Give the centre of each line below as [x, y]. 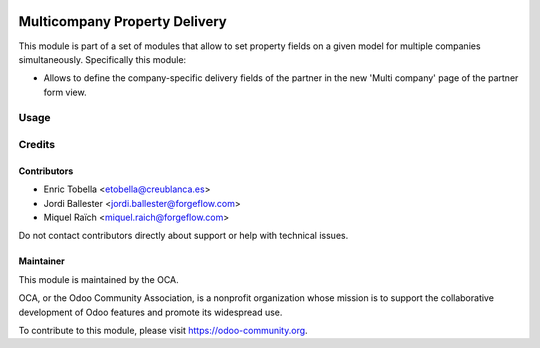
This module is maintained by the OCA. [98, 279]
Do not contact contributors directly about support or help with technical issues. [183, 236]
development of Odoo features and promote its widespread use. [150, 312]
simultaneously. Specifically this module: [102, 59]
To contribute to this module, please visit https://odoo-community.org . [163, 330]
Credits [36, 145]
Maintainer [41, 261]
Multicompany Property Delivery [122, 21]
